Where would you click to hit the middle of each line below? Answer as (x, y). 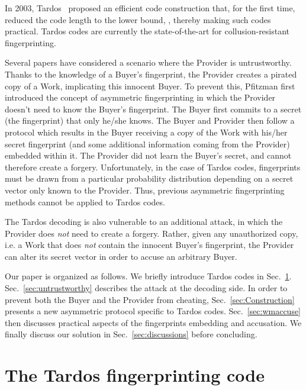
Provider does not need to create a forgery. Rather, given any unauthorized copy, (152, 233)
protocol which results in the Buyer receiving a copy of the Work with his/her (146, 132)
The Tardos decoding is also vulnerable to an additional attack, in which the (144, 222)
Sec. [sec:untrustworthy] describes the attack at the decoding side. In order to (146, 288)
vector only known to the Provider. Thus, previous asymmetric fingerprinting (145, 190)
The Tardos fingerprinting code (135, 375)
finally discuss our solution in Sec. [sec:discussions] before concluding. (131, 334)
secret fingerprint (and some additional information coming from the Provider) (147, 144)
